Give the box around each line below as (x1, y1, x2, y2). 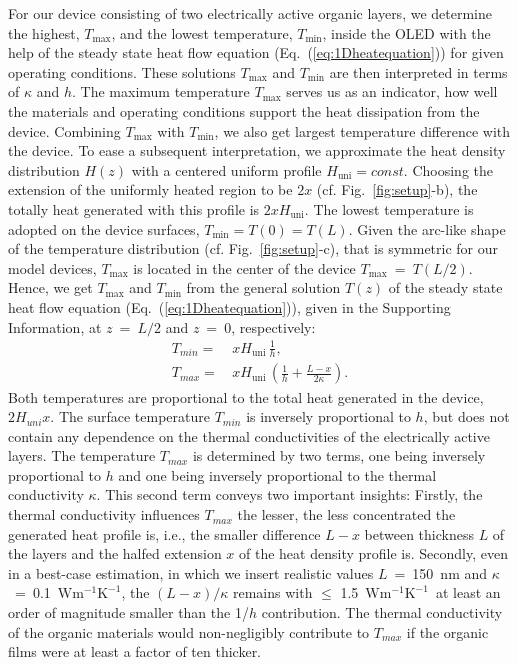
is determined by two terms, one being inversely (192, 445, 486, 466)
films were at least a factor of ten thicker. (8, 641, 262, 662)
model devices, (8, 257, 97, 278)
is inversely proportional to (246, 406, 411, 427)
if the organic (406, 621, 489, 642)
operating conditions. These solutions (8, 61, 236, 82)
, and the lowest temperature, (111, 22, 293, 43)
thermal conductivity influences (8, 504, 200, 525)
